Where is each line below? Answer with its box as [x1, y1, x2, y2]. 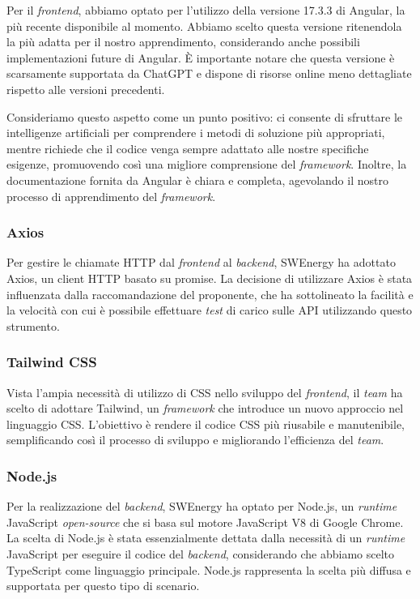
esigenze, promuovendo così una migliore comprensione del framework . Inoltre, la [6, 156, 407, 173]
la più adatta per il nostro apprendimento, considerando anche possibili [6, 33, 360, 50]
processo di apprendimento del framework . [6, 187, 216, 204]
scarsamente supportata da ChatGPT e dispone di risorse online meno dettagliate [6, 65, 412, 82]
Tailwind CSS [6, 352, 97, 372]
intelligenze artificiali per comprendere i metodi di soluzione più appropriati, [6, 124, 385, 141]
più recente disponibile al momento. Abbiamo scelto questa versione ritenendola [6, 17, 402, 34]
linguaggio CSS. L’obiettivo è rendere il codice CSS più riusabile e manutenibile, [6, 415, 405, 432]
